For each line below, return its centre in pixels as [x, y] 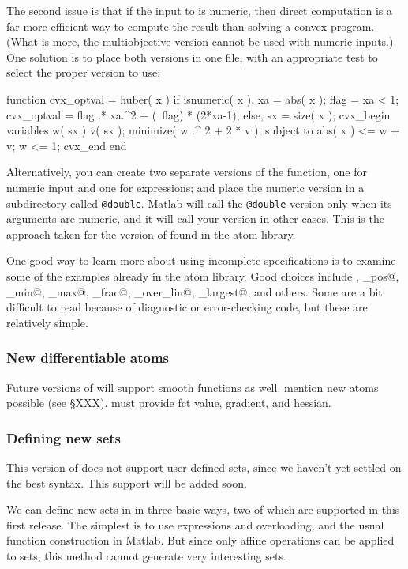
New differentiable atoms [88, 358]
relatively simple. [47, 322]
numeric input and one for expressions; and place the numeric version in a [185, 187]
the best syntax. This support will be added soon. [127, 482]
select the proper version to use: [84, 72]
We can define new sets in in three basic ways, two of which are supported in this [203, 509]
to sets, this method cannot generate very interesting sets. [146, 555]
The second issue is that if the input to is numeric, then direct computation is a [199, 10]
